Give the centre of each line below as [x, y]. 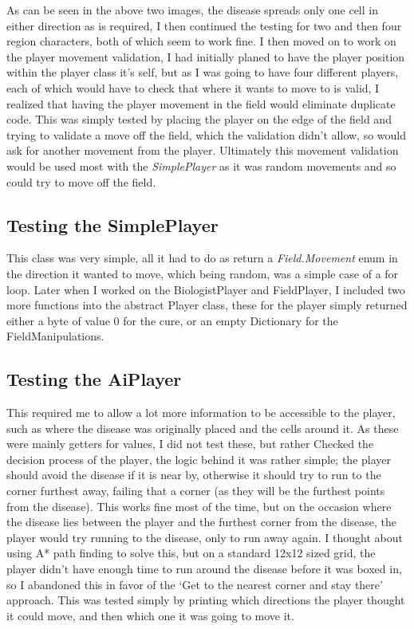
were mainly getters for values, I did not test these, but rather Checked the [190, 444]
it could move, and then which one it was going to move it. [150, 615]
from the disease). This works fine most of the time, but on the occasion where [199, 506]
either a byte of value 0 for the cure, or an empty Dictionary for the [172, 320]
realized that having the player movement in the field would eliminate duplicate [201, 103]
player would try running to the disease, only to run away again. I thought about [205, 537]
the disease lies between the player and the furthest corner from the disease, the [202, 522]
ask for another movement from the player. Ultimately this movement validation [203, 150]
